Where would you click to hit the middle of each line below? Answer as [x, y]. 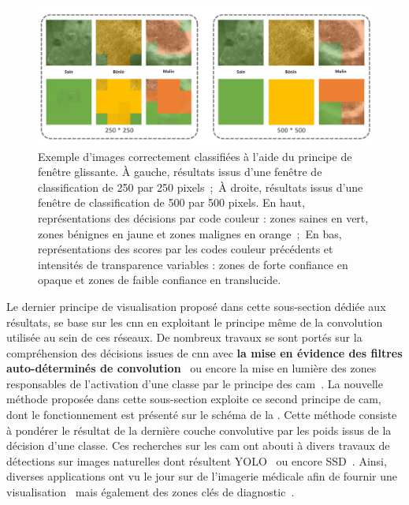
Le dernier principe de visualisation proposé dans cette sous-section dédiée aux [196, 306]
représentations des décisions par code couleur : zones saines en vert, [203, 217]
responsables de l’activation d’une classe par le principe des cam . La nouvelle [195, 383]
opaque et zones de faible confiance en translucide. [160, 280]
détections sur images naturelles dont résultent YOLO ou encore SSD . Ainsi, [197, 460]
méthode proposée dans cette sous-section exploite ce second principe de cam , [194, 399]
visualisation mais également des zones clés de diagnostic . [151, 492]
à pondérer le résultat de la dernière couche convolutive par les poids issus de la [199, 430]
